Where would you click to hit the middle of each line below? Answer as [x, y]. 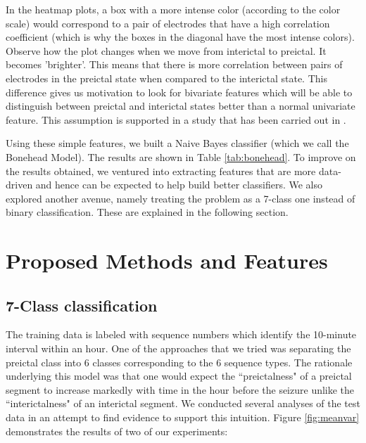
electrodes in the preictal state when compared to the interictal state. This [166, 78]
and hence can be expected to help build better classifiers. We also [179, 185]
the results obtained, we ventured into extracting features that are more [161, 171]
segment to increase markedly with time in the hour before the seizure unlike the [180, 389]
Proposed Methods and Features [167, 261]
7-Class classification [82, 305]
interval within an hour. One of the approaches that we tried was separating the [178, 348]
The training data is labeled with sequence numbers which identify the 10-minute [181, 334]
